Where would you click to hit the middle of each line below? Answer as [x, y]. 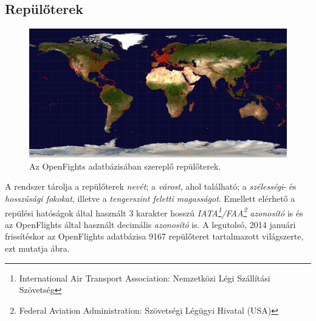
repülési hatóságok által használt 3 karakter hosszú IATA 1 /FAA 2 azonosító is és [154, 212]
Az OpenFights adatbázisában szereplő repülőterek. [125, 166]
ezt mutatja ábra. [37, 248]
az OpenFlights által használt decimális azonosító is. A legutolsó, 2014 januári [150, 224]
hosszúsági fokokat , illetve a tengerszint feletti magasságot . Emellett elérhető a [150, 198]
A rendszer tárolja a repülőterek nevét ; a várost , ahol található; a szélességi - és [151, 186]
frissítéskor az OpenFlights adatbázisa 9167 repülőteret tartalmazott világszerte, [154, 236]
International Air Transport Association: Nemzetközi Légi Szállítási [145, 278]
